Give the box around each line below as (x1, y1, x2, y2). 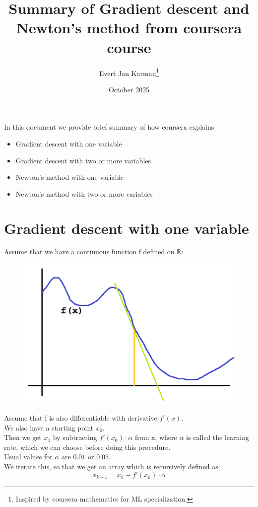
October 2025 (108, 84, 150, 94)
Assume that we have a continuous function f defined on (4, 246, 175, 257)
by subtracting (53, 432, 97, 442)
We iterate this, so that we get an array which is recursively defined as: (4, 461, 220, 471)
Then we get (4, 432, 42, 442)
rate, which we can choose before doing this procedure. (4, 441, 171, 452)
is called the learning (186, 432, 249, 442)
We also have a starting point (4, 422, 94, 433)
